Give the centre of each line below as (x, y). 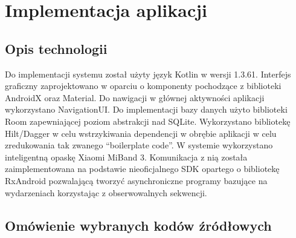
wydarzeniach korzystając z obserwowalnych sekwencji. (106, 192)
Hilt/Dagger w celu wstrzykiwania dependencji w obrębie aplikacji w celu (141, 133)
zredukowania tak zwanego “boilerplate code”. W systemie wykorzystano (139, 145)
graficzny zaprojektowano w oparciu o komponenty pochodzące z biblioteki (143, 86)
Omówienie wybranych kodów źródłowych (138, 225)
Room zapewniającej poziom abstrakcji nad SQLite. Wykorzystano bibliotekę (148, 121)
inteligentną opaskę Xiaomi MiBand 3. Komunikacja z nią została (126, 157)
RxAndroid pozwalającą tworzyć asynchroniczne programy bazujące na (136, 180)
